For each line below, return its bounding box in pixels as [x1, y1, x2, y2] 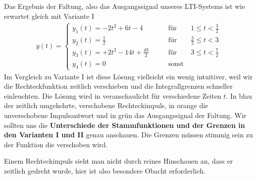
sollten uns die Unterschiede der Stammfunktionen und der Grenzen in [4, 119, 245, 130]
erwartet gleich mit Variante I [4, 10, 95, 21]
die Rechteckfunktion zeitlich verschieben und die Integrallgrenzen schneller [4, 81, 233, 91]
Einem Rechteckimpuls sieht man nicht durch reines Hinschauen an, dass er [4, 156, 233, 166]
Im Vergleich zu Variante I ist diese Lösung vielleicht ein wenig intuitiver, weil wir [4, 71, 253, 81]
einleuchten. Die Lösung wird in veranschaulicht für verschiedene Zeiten [4, 90, 221, 101]
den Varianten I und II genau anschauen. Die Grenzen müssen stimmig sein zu [4, 129, 253, 140]
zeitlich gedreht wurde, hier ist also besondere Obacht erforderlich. [4, 165, 206, 176]
